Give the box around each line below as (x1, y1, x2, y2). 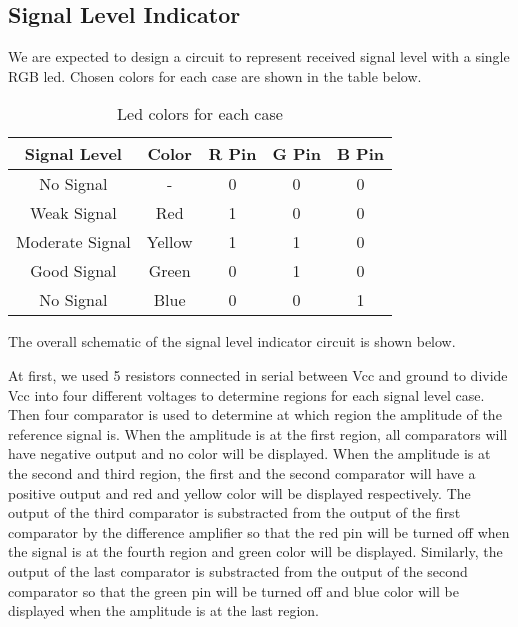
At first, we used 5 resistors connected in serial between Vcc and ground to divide (8, 364, 508, 385)
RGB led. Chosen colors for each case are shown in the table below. (8, 65, 422, 86)
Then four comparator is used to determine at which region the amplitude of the (8, 404, 502, 425)
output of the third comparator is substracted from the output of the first (8, 502, 461, 523)
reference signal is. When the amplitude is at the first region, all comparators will (8, 423, 508, 444)
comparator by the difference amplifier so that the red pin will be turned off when (8, 521, 510, 542)
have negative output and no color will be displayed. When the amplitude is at (8, 443, 491, 464)
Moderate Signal (16, 230, 131, 254)
